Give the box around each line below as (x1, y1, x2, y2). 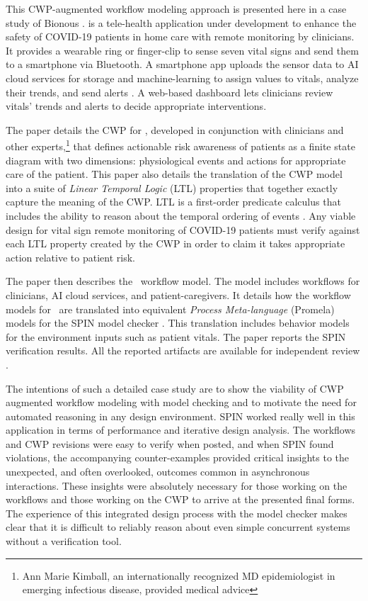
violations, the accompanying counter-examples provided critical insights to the (6, 450, 349, 465)
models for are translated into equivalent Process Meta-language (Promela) (6, 301, 335, 316)
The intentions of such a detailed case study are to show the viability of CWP (6, 381, 344, 395)
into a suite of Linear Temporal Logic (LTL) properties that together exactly (6, 180, 338, 195)
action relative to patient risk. (6, 249, 135, 264)
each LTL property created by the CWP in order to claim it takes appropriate (6, 236, 345, 251)
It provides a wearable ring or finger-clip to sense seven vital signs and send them (6, 43, 359, 57)
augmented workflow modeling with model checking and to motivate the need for (6, 395, 357, 410)
